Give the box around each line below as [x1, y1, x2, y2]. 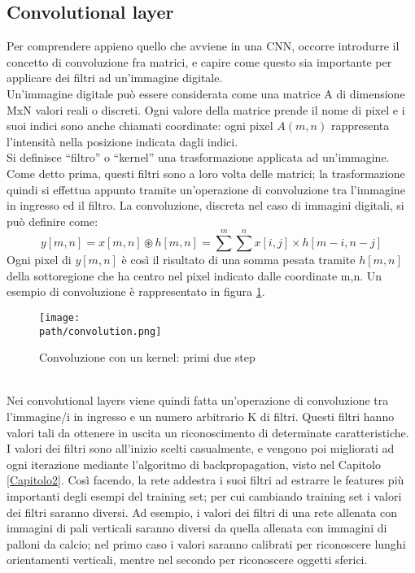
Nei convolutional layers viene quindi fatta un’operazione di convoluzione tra [7, 392, 389, 409]
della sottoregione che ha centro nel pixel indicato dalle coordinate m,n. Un [7, 267, 382, 284]
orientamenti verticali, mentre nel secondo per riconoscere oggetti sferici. [7, 551, 368, 568]
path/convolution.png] [39, 325, 162, 337]
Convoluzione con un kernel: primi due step [39, 349, 256, 366]
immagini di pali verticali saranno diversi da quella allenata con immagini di [7, 519, 387, 536]
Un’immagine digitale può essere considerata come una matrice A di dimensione [7, 85, 405, 102]
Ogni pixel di [7, 251, 72, 268]
